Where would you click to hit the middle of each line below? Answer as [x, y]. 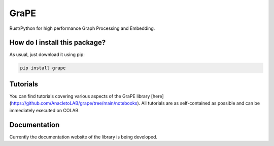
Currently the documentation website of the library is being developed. [83, 137]
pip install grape [43, 68]
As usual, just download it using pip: [47, 55]
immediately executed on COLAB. [44, 110]
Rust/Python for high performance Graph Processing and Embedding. [82, 28]
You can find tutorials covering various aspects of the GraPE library [80, 96]
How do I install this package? [58, 43]
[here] [158, 96]
